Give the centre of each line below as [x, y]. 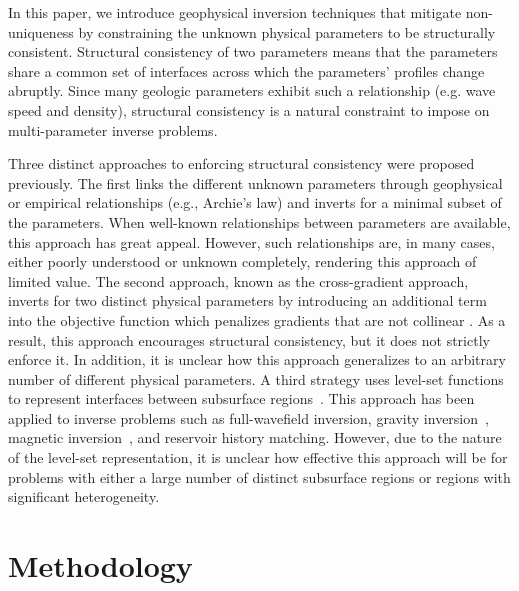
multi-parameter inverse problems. [113, 129]
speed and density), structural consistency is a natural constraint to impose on [249, 109]
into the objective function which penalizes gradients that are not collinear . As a [257, 319]
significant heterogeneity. [84, 496]
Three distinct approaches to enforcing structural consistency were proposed [241, 163]
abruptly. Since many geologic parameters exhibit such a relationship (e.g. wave [252, 90]
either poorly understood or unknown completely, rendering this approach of [242, 261]
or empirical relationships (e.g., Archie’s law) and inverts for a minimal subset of [255, 202]
